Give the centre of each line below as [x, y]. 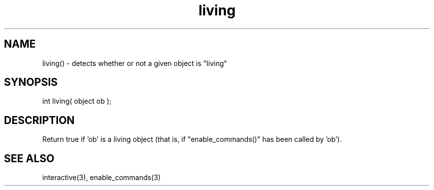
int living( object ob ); [77, 101]
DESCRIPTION [39, 120]
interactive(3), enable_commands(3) [102, 178]
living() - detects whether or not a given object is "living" [135, 63]
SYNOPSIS [31, 82]
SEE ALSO [29, 158]
